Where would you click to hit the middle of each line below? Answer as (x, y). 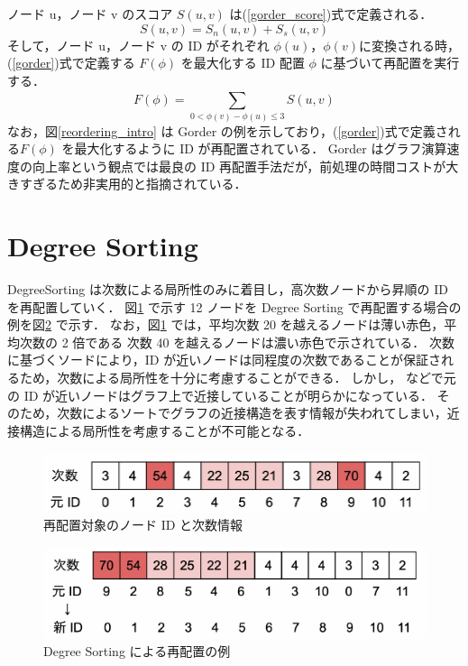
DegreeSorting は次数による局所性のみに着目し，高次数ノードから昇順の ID (228, 289)
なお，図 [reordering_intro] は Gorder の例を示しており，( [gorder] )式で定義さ (228, 130)
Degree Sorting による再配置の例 (137, 651)
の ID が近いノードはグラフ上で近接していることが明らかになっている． (220, 395)
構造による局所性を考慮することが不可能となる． (165, 430)
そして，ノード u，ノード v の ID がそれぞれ (138, 45)
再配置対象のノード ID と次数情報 (143, 525)
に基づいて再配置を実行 (390, 63)
